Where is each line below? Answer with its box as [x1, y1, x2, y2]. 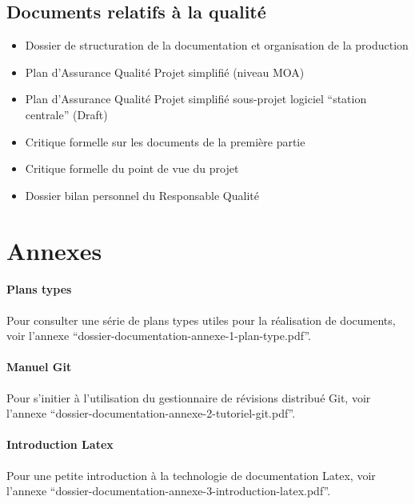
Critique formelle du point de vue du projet [25, 160, 239, 177]
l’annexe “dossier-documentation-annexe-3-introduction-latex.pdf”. [6, 482, 331, 499]
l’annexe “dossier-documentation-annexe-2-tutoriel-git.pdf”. [6, 405, 296, 422]
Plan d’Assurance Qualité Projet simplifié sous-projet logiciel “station [25, 90, 367, 107]
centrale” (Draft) [25, 106, 108, 122]
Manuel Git [6, 358, 72, 375]
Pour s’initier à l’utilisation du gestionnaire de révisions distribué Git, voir [6, 389, 371, 406]
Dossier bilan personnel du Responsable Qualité [25, 186, 259, 203]
